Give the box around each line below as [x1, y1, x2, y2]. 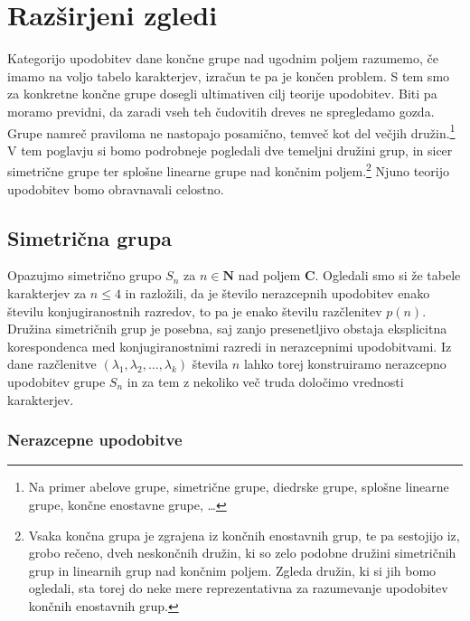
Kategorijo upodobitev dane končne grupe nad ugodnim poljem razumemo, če [7, 49, 438, 68]
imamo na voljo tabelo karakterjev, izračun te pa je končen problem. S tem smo [7, 66, 450, 85]
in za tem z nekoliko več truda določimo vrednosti [127, 372, 404, 390]
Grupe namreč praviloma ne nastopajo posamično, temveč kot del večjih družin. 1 [7, 120, 456, 142]
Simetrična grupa [7, 223, 172, 251]
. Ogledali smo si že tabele [315, 266, 461, 285]
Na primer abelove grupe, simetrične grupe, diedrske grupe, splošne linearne [28, 477, 449, 496]
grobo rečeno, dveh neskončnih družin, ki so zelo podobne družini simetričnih [28, 543, 456, 562]
